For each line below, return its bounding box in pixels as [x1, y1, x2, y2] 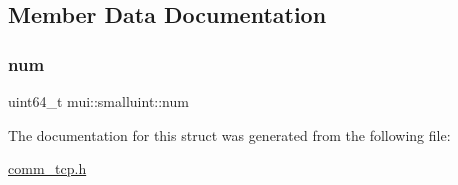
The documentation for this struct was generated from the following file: [8, 124, 451, 145]
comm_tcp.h [8, 158, 87, 179]
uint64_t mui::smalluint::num [8, 91, 189, 111]
